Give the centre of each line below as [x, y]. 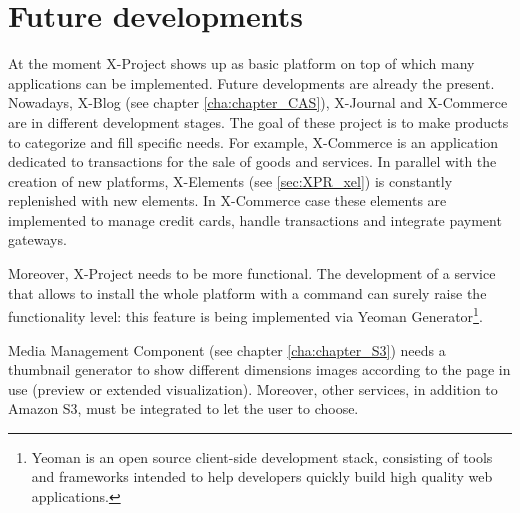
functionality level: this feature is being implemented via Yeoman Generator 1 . [245, 314]
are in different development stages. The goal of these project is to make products [258, 121]
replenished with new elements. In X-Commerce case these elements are [227, 200]
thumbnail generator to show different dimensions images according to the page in [259, 369]
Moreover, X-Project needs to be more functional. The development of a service [252, 273]
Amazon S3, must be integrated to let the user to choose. [183, 408]
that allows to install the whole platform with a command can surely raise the [247, 292]
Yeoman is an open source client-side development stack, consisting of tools [262, 456]
